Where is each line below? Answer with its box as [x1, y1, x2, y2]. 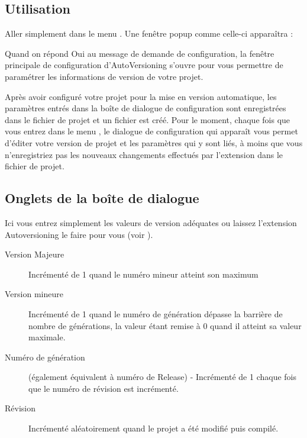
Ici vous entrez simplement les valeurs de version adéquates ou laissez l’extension [5, 216, 297, 228]
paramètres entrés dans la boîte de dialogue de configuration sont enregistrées [5, 102, 286, 114]
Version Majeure [5, 248, 64, 260]
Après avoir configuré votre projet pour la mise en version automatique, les [5, 90, 277, 102]
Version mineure [5, 288, 63, 300]
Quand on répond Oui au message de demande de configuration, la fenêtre [5, 47, 274, 59]
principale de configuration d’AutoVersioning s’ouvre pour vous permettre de [5, 59, 283, 71]
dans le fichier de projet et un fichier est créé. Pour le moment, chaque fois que [5, 113, 290, 125]
